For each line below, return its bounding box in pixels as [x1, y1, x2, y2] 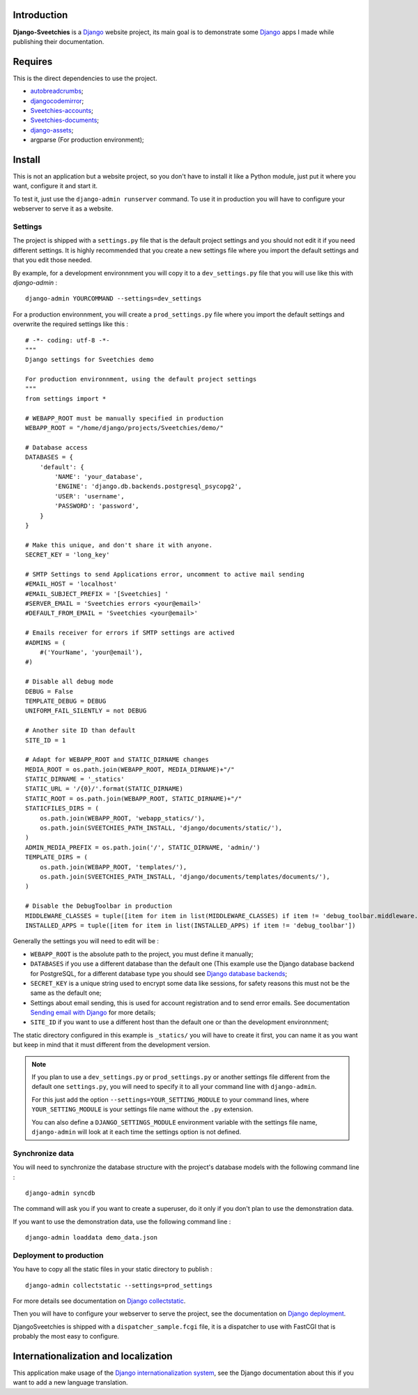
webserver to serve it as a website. [13, 204, 114, 213]
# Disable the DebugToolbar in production [25, 902, 173, 910]
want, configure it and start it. [13, 182, 98, 190]
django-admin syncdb [25, 1189, 95, 1197]
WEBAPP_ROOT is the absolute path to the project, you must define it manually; [30, 950, 254, 958]
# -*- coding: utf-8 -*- [25, 336, 110, 344]
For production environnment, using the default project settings [25, 375, 257, 383]
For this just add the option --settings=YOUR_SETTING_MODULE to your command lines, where [31, 1095, 309, 1104]
